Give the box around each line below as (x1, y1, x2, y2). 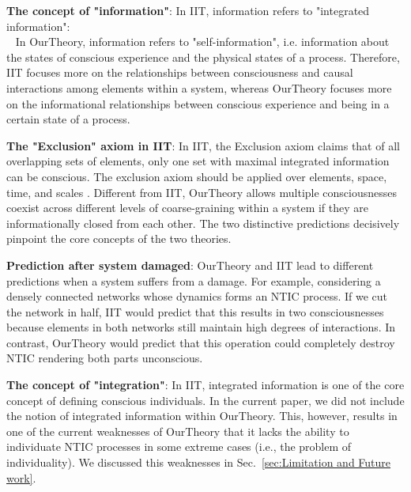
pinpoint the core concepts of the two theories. (6, 230, 232, 247)
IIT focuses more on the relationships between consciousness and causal (6, 64, 353, 81)
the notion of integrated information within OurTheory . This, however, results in (6, 407, 398, 424)
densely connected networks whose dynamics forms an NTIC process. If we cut (6, 288, 388, 305)
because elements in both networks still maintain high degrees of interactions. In (6, 319, 396, 335)
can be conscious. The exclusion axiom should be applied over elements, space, (6, 168, 387, 184)
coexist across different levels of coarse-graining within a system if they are (6, 199, 369, 216)
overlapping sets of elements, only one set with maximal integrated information (6, 153, 390, 169)
